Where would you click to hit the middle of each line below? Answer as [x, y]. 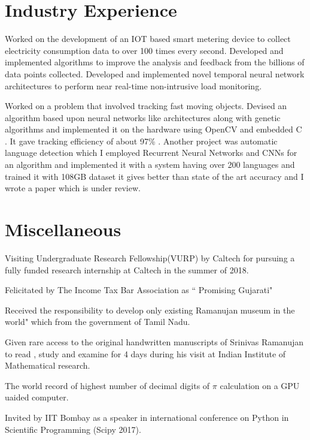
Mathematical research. [48, 365]
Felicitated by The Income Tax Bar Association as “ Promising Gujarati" [139, 290]
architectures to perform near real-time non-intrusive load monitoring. [133, 85]
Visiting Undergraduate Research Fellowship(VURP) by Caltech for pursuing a [150, 257]
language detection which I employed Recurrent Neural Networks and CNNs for [151, 153]
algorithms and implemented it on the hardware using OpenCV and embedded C [154, 129]
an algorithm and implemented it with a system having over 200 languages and [150, 165]
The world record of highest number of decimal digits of [107, 385]
